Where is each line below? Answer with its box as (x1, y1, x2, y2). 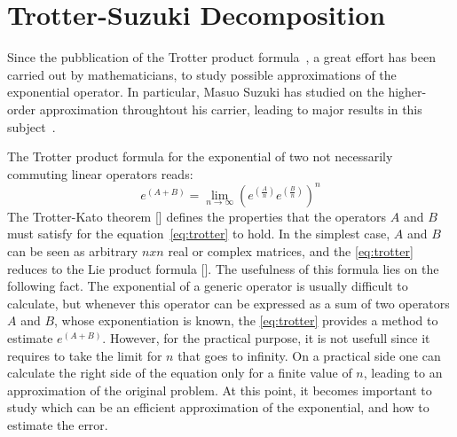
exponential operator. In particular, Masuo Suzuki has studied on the (7, 82, 384, 101)
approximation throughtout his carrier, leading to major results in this (39, 99, 422, 118)
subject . (7, 117, 56, 136)
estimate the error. (7, 415, 108, 433)
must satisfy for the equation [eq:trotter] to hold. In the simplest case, (7, 224, 390, 243)
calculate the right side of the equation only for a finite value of (7, 363, 352, 382)
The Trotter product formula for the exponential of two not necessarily (7, 147, 393, 166)
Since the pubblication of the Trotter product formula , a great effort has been (7, 48, 436, 66)
